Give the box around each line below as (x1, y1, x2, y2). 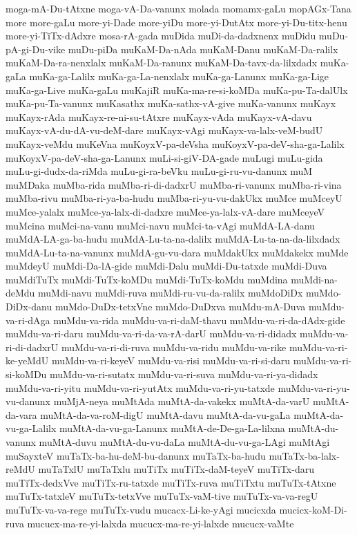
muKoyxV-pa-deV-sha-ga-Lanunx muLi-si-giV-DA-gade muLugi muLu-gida (6, 150, 323, 165)
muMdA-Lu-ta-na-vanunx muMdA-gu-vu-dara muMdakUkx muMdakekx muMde (6, 245, 349, 259)
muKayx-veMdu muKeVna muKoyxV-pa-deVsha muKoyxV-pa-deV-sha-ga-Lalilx (6, 136, 345, 151)
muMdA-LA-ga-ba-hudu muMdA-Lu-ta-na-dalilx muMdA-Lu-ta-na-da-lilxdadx (6, 232, 340, 246)
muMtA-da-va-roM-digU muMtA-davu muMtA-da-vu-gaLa (40, 407, 291, 422)
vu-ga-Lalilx (6, 421, 57, 435)
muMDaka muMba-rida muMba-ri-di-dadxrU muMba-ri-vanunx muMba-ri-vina (6, 177, 342, 191)
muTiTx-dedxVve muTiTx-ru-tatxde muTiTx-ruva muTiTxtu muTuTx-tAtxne (6, 475, 336, 489)
